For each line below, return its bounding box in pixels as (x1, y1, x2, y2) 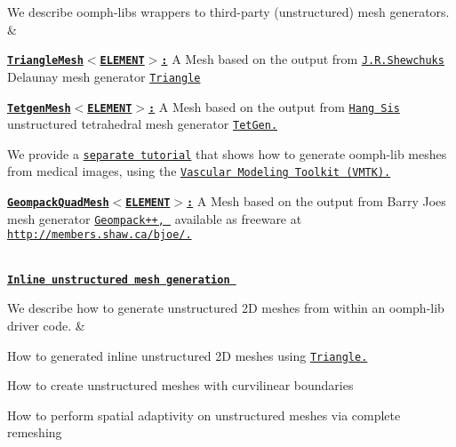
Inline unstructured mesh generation (7, 273, 230, 286)
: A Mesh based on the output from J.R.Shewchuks (161, 50, 444, 68)
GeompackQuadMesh (7, 196, 109, 210)
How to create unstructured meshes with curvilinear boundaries (7, 376, 354, 395)
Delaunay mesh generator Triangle (7, 67, 201, 85)
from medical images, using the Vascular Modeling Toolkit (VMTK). (7, 162, 391, 180)
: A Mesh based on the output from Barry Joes (186, 192, 446, 211)
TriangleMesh (7, 54, 84, 68)
